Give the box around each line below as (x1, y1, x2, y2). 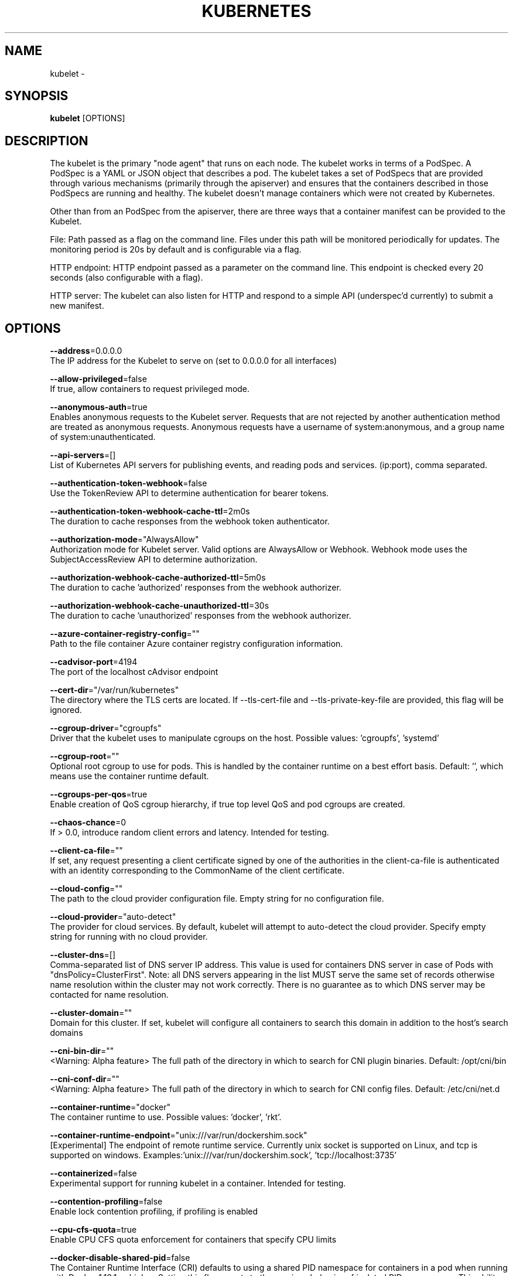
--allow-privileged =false (50, 374, 147, 384)
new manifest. (50, 301, 104, 311)
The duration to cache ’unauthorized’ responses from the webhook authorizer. (50, 610, 351, 621)
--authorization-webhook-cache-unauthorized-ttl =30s (50, 601, 269, 611)
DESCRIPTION (5, 133, 88, 148)
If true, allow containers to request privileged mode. (50, 384, 250, 394)
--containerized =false (50, 1168, 137, 1179)
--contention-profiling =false (50, 1196, 163, 1207)
